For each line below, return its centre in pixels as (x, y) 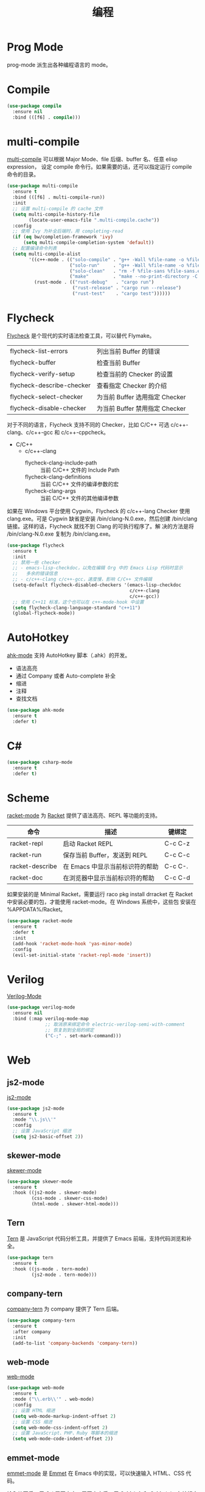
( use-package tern (30, 1258)
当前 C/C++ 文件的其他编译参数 (79, 498)
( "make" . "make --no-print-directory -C (134, 277)
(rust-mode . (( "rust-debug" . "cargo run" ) (94, 282)
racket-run (26, 855)
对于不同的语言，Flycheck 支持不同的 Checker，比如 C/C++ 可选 (88, 424)
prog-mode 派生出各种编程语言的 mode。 (59, 65)
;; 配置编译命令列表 (35, 248)
